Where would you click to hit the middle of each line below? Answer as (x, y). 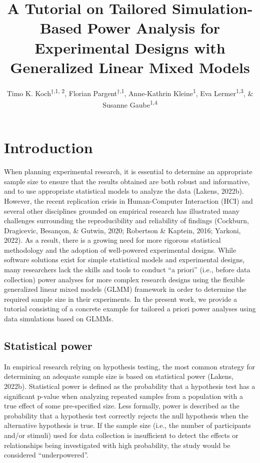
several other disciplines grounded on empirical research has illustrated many (122, 210)
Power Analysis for (154, 28)
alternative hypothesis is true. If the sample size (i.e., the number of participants (127, 425)
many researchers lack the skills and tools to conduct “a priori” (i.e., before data (127, 270)
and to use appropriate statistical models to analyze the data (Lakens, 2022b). (124, 191)
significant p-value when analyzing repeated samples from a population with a (123, 396)
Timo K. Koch (29, 93)
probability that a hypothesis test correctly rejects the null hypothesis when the (126, 415)
